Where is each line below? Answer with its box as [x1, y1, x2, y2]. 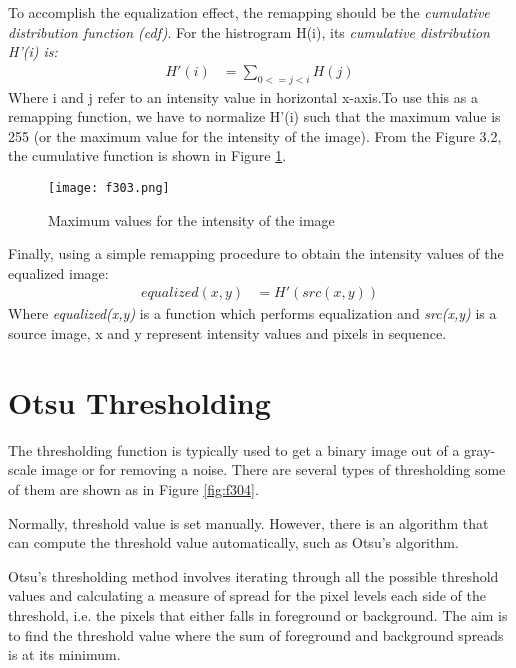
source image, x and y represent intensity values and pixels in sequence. [8, 323, 447, 344]
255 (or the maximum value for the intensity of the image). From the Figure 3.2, [8, 125, 502, 146]
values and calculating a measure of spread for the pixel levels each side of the [8, 585, 487, 606]
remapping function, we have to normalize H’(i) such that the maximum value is [8, 106, 501, 127]
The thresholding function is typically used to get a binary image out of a [8, 439, 460, 460]
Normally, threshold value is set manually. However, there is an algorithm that [8, 512, 489, 533]
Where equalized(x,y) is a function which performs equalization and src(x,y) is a [8, 303, 497, 324]
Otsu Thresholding [8, 381, 271, 422]
